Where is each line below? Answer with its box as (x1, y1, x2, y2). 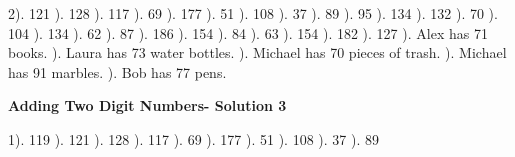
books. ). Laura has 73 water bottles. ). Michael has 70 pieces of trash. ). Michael (8, 42, 507, 63)
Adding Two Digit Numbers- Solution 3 (8, 95, 287, 116)
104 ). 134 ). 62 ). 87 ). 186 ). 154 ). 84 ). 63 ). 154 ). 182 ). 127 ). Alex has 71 (8, 22, 488, 43)
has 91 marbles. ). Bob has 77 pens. (8, 61, 227, 82)
